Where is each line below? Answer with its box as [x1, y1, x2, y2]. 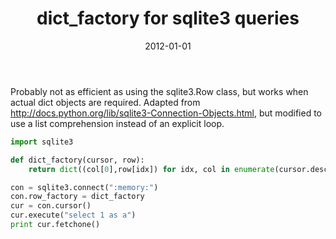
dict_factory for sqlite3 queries [36, 7, 300, 30]
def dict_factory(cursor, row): [10, 155, 145, 165]
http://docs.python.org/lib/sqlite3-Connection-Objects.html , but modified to [10, 107, 323, 119]
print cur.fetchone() [10, 220, 101, 230]
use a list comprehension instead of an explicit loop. [10, 117, 225, 129]
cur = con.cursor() [10, 201, 92, 211]
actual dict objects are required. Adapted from [10, 96, 201, 108]
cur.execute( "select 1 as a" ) [10, 210, 137, 221]
